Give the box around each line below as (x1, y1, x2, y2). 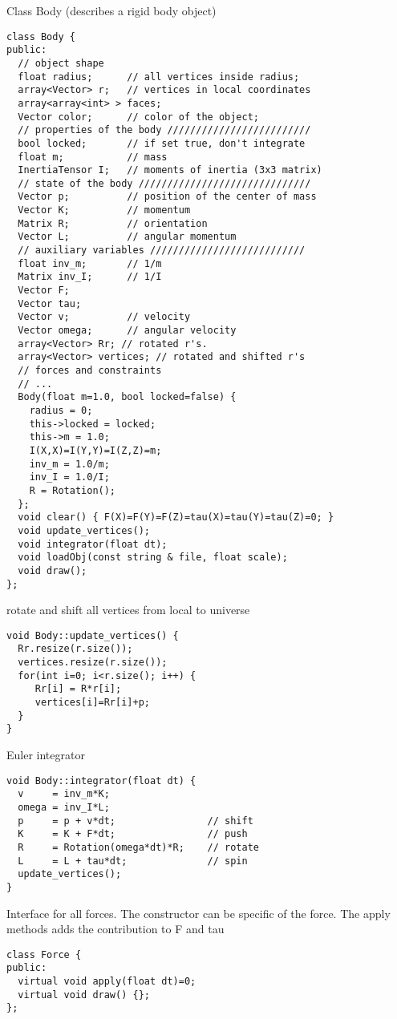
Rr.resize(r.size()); (18, 643, 133, 655)
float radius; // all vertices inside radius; (18, 71, 300, 83)
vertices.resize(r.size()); (18, 657, 168, 669)
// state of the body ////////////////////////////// (18, 177, 311, 189)
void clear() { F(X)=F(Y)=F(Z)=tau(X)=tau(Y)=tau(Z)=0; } (18, 512, 334, 524)
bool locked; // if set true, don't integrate (18, 137, 306, 149)
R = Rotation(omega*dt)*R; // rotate (18, 841, 259, 853)
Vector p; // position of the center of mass (18, 191, 317, 203)
